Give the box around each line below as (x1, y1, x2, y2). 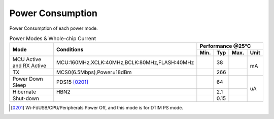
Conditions (56, 46, 84, 53)
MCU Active (12, 56, 42, 63)
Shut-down (12, 95, 39, 102)
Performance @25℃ (199, 43, 251, 50)
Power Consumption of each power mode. (9, 25, 98, 31)
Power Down (12, 76, 43, 83)
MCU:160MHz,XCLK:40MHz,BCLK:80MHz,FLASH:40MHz (56, 59, 194, 66)
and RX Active (12, 62, 47, 69)
